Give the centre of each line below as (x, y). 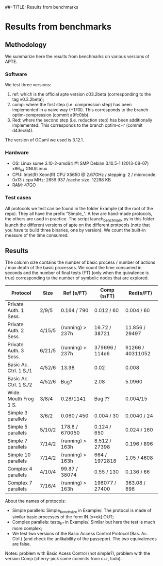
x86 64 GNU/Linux (30, 169)
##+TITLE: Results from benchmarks (42, 7)
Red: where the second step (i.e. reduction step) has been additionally (82, 120)
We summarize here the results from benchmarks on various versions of (77, 56)
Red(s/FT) (140, 293)
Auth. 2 (16, 331)
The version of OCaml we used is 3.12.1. (45, 140)
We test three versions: (28, 85)
